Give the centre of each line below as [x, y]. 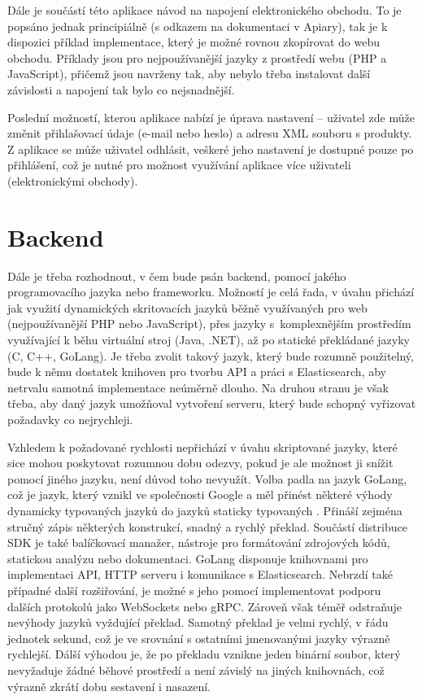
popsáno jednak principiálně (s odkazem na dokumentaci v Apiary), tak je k [198, 26]
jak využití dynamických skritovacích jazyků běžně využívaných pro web [187, 307]
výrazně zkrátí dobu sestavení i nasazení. [109, 686]
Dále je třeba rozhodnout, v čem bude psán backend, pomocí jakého [177, 276]
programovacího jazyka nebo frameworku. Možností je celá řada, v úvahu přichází [211, 292]
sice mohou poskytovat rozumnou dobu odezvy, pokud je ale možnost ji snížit [200, 463]
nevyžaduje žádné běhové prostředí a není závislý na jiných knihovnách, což [196, 669]
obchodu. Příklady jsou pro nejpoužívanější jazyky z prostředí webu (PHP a [197, 57]
